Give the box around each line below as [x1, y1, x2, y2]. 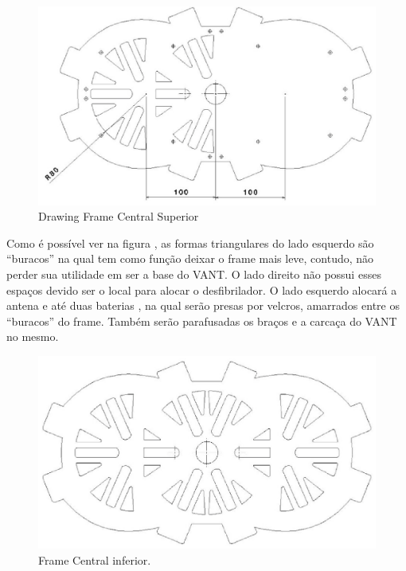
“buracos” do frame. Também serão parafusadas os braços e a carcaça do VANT [6, 312, 397, 329]
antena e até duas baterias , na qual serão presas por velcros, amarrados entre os [6, 297, 400, 314]
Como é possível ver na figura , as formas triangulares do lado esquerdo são [6, 234, 374, 251]
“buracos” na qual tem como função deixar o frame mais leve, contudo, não [6, 250, 374, 267]
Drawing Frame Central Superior [38, 208, 199, 225]
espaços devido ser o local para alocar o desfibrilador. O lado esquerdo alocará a [6, 281, 397, 298]
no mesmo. [6, 328, 59, 345]
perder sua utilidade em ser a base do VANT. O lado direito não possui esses [6, 266, 381, 283]
